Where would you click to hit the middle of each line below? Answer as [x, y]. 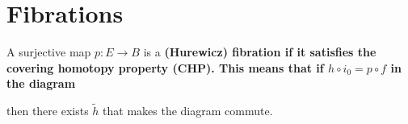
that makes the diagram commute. [188, 111]
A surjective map [49, 52]
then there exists [48, 111]
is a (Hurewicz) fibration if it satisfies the [260, 52]
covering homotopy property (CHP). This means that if [165, 67]
